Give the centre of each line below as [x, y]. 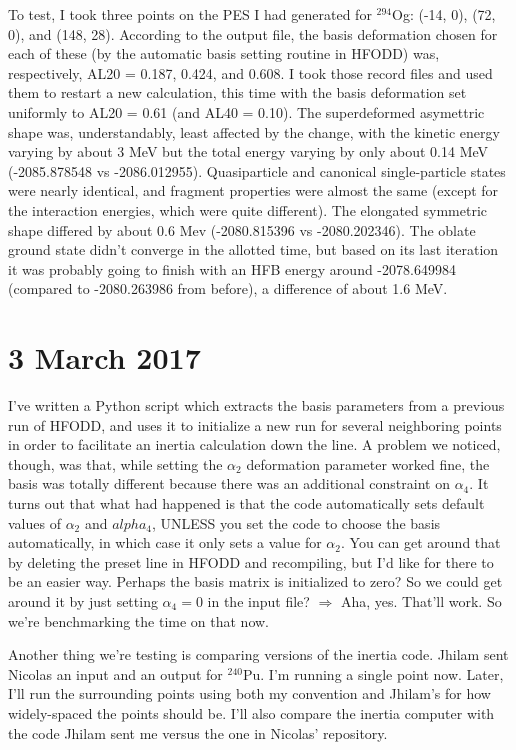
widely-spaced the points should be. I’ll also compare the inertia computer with [251, 712]
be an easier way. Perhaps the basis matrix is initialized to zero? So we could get [255, 581]
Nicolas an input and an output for [115, 673]
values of [34, 522]
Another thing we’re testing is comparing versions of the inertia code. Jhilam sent [258, 654]
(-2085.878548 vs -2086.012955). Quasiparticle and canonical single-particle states [257, 170]
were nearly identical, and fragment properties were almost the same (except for [253, 190]
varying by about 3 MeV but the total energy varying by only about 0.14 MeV [248, 151]
